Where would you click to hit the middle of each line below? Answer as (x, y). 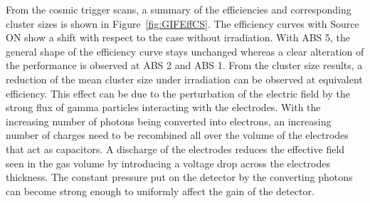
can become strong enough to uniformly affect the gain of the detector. (160, 191)
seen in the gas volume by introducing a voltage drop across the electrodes (168, 163)
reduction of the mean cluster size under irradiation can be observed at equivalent (184, 79)
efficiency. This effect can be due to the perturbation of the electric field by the (178, 93)
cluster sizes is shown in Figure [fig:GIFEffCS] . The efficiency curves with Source (183, 23)
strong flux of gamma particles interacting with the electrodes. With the (163, 107)
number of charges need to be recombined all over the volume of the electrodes (177, 135)
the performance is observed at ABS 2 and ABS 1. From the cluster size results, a (184, 65)
